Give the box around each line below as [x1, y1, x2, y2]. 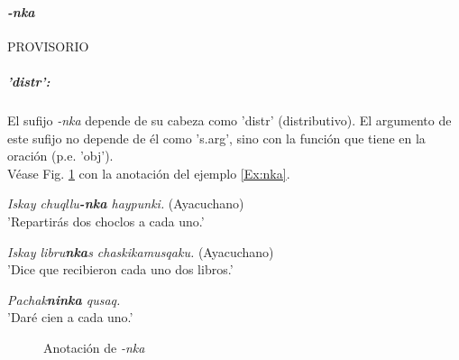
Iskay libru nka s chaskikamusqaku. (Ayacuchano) [7, 242, 274, 261]
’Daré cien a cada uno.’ [7, 308, 133, 327]
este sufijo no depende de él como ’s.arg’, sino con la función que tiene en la [7, 128, 426, 147]
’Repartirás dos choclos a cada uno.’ [7, 211, 205, 230]
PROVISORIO [7, 36, 89, 55]
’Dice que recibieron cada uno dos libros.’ [7, 260, 234, 279]
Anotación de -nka [43, 337, 145, 356]
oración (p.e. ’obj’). [7, 146, 114, 165]
